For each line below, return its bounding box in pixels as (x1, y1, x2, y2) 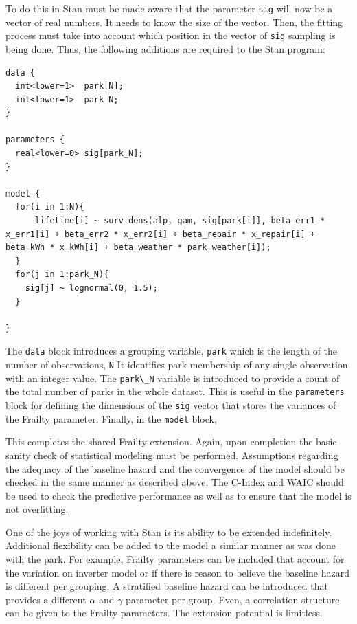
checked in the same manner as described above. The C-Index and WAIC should (5, 475, 344, 489)
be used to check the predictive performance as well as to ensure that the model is (5, 488, 352, 502)
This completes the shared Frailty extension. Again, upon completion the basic (5, 434, 337, 449)
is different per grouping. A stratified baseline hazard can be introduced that (5, 579, 328, 593)
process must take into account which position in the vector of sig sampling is (5, 28, 336, 43)
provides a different (5, 592, 87, 606)
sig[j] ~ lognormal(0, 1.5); (25, 283, 158, 293)
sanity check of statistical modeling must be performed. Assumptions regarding (5, 447, 338, 462)
